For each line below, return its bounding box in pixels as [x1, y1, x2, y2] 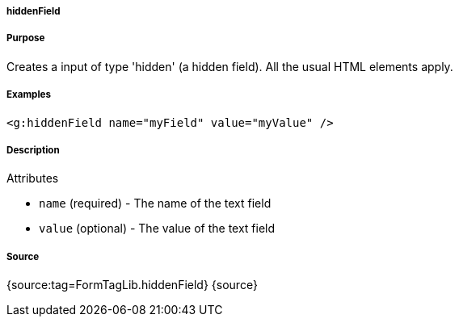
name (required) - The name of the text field [39, 196, 272, 211]
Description [6, 144, 60, 156]
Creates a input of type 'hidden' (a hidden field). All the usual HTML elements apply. [6, 59, 453, 73]
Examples [6, 89, 51, 101]
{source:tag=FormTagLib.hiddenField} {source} [6, 278, 258, 292]
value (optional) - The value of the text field [39, 221, 276, 236]
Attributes [6, 171, 59, 186]
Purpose [6, 32, 45, 44]
